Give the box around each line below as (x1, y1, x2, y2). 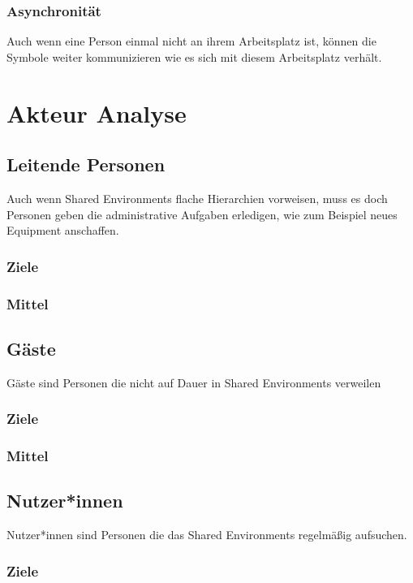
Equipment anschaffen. (6, 222, 119, 239)
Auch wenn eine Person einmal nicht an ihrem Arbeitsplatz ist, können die (6, 32, 376, 50)
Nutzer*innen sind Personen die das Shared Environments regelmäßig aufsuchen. (6, 526, 407, 543)
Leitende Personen (6, 152, 166, 177)
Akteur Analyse (6, 96, 187, 129)
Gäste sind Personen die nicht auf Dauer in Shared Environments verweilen (6, 374, 381, 391)
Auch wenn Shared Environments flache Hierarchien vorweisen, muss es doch (6, 189, 388, 206)
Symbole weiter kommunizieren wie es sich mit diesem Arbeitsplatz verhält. (6, 48, 382, 65)
